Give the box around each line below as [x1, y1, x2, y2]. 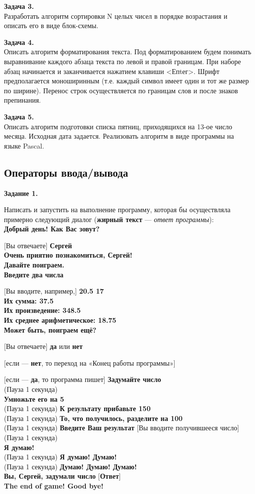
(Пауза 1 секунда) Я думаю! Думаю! [4, 452, 117, 462]
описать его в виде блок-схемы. [4, 20, 99, 31]
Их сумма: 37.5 [4, 295, 54, 305]
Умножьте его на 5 [4, 393, 64, 404]
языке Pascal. [4, 140, 44, 151]
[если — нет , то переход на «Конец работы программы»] [4, 357, 176, 368]
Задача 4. [4, 37, 34, 47]
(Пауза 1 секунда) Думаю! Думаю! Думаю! [4, 461, 137, 471]
